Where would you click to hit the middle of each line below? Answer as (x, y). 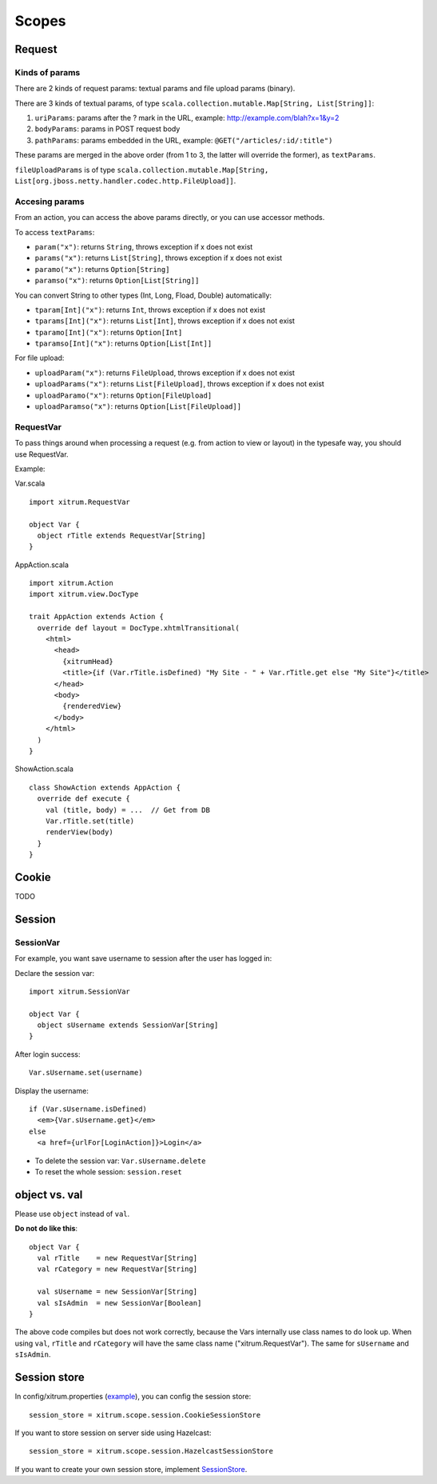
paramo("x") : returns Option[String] (102, 269)
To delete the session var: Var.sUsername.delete (120, 1161)
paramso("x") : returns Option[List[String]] (117, 281)
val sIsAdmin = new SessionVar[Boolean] (119, 1303)
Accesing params (50, 202)
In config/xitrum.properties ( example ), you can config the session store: (133, 1397)
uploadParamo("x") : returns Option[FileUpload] (123, 395)
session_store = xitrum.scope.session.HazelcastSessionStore (151, 1451)
